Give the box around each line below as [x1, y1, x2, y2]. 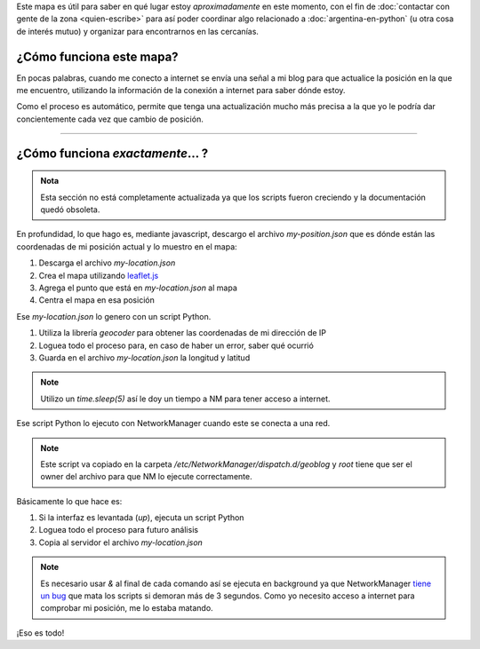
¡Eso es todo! [16, 627, 65, 638]
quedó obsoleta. [40, 204, 100, 215]
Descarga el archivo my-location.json [38, 257, 176, 268]
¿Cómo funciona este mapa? [16, 49, 179, 64]
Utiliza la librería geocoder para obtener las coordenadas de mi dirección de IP [38, 328, 327, 338]
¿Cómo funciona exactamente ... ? [16, 146, 209, 161]
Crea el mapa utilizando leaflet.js [38, 270, 159, 281]
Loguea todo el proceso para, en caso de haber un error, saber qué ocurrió [38, 340, 315, 351]
